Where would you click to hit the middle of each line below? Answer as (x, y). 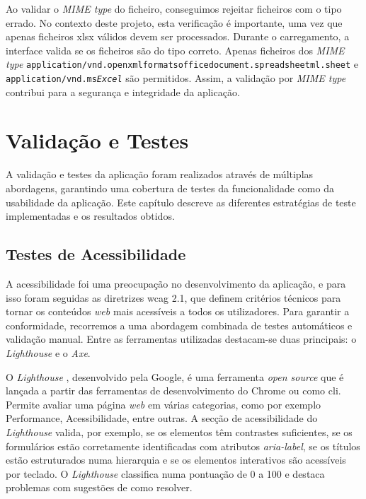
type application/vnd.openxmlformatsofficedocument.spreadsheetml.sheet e (182, 64)
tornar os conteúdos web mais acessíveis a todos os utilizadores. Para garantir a (178, 311)
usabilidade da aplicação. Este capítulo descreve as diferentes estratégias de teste (181, 202)
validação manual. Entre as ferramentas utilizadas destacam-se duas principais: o (181, 339)
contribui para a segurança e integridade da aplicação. (123, 92)
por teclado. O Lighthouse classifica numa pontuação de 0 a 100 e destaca (165, 473)
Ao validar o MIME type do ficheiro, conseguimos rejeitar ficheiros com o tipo (174, 8)
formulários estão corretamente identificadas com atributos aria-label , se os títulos (183, 446)
